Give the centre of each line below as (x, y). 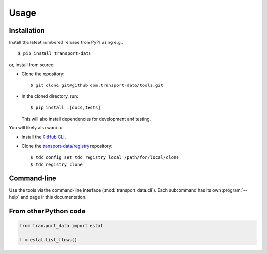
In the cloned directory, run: (50, 96)
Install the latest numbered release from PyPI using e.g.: (66, 42)
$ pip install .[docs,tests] (66, 108)
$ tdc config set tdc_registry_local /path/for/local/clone (105, 157)
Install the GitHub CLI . (44, 137)
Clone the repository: (43, 74)
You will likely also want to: (37, 128)
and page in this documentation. (53, 197)
